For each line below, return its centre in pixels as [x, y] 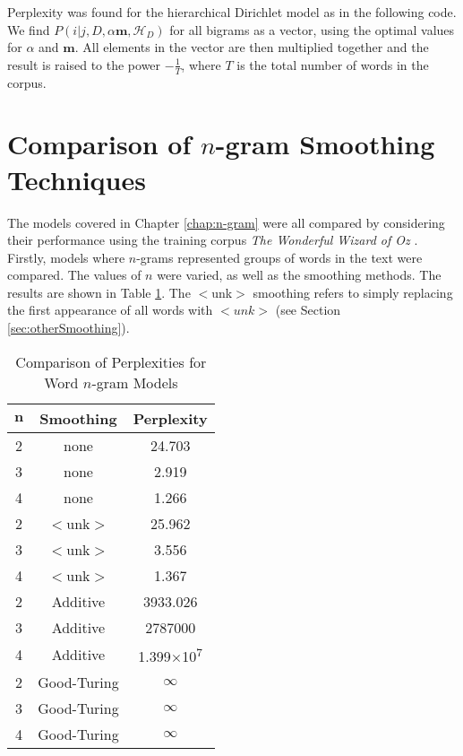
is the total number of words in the [333, 64]
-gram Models [135, 382]
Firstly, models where [66, 257]
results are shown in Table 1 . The [99, 292]
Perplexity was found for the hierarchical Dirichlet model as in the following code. [232, 12]
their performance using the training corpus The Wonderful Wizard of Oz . [213, 240]
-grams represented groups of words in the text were [279, 257]
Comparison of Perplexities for [111, 361]
